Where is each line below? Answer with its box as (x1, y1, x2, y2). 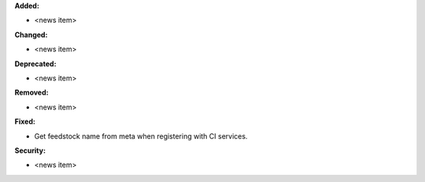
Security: (14, 146, 46, 155)
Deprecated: (14, 59, 57, 69)
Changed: (14, 30, 48, 39)
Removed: (14, 87, 49, 98)
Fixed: (14, 117, 35, 126)
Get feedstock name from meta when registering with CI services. (34, 131, 248, 141)
